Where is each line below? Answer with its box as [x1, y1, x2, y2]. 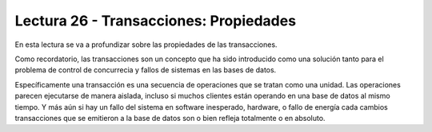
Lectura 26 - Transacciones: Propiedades [14, 12, 296, 29]
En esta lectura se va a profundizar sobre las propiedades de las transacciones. [14, 40, 278, 49]
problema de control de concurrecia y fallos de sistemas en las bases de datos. [14, 65, 277, 75]
